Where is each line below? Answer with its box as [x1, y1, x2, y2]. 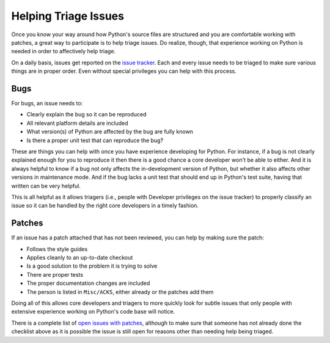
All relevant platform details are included [26, 119, 128, 127]
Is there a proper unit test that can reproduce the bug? [26, 137, 164, 144]
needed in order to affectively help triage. [11, 48, 116, 55]
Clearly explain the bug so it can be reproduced [26, 111, 147, 118]
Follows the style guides [26, 245, 88, 252]
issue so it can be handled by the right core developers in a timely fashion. [11, 202, 199, 209]
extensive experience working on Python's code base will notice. [11, 308, 175, 315]
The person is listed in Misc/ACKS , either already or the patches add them [26, 288, 214, 295]
